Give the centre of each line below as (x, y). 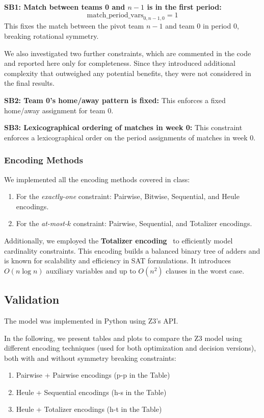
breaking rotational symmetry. (51, 35)
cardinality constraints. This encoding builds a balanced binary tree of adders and (132, 250)
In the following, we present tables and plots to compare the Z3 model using (123, 338)
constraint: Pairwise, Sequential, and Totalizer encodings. (163, 223)
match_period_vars (115, 15)
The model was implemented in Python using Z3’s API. (91, 320)
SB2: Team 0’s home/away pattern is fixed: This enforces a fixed (115, 100)
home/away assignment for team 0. (59, 110)
